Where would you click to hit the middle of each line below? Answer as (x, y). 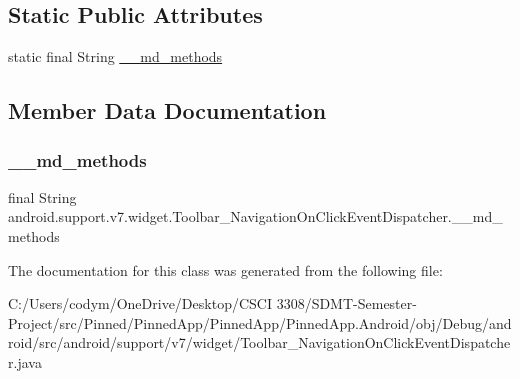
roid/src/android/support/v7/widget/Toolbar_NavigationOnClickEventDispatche (259, 342)
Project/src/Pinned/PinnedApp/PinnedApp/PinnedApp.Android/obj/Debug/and (260, 322)
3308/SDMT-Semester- (346, 303)
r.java (25, 361)
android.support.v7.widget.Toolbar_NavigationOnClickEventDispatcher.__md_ (255, 216)
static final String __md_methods (115, 56)
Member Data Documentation (167, 110)
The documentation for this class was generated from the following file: (225, 269)
